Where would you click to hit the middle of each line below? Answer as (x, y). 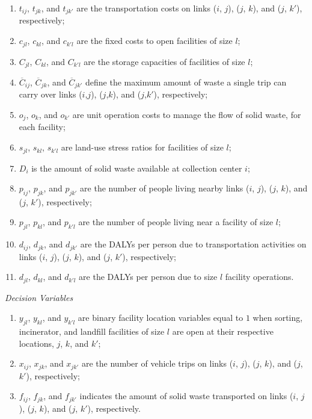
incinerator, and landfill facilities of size (92, 331)
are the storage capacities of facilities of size (164, 61)
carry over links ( (50, 94)
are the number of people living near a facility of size (176, 222)
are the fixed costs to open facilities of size (154, 41)
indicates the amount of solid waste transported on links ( (186, 396)
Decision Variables (39, 297)
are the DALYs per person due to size (148, 277)
